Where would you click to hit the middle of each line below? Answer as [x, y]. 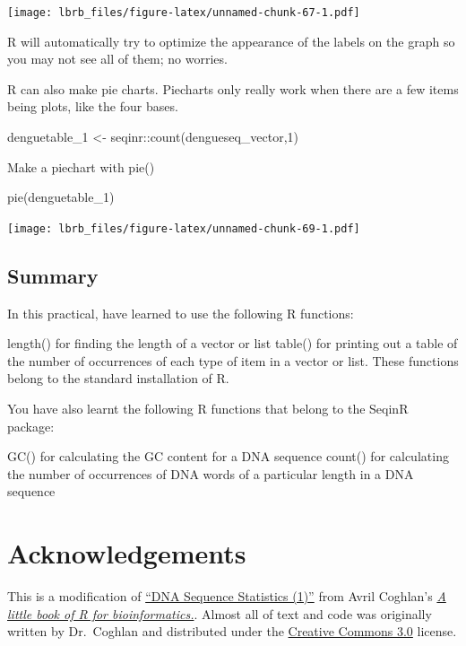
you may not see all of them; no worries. [117, 59]
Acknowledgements [127, 553]
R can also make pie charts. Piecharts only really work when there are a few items [233, 88]
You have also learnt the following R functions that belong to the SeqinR [208, 409]
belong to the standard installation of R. [118, 378]
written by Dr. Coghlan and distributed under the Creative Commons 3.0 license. [232, 631]
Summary [53, 275]
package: [31, 426]
